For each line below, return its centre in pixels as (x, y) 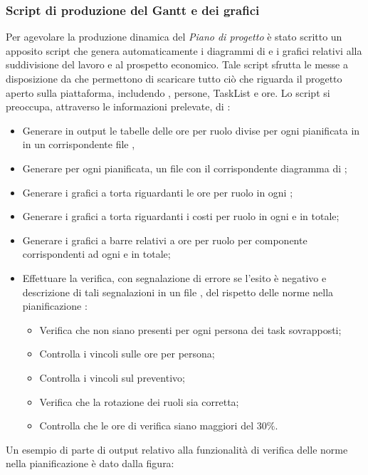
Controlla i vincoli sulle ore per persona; (127, 354)
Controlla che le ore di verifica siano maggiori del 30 (153, 426)
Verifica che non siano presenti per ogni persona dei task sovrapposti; (190, 329)
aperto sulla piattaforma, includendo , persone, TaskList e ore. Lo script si (168, 92)
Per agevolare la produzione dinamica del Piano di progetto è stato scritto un (174, 37)
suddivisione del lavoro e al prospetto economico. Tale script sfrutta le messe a (177, 64)
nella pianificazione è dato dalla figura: (90, 463)
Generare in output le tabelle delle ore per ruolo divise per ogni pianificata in (191, 130)
